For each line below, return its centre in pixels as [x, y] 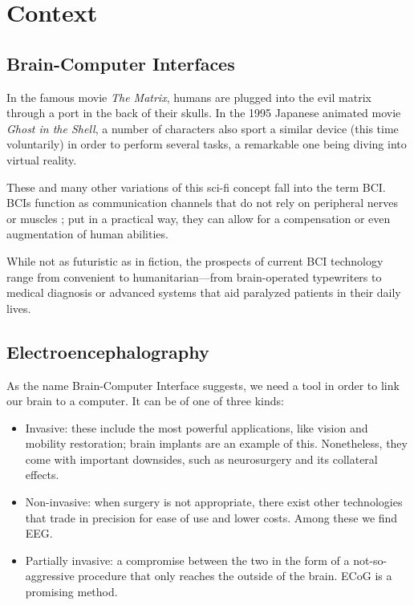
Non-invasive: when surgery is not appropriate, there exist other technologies [214, 502]
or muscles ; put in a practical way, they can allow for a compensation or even [199, 218]
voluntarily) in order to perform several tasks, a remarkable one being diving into [207, 144]
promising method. [71, 592]
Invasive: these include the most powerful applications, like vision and [197, 427]
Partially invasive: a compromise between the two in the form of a [187, 560]
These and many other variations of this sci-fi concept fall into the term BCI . [196, 187]
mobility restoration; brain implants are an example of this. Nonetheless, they [216, 443]
